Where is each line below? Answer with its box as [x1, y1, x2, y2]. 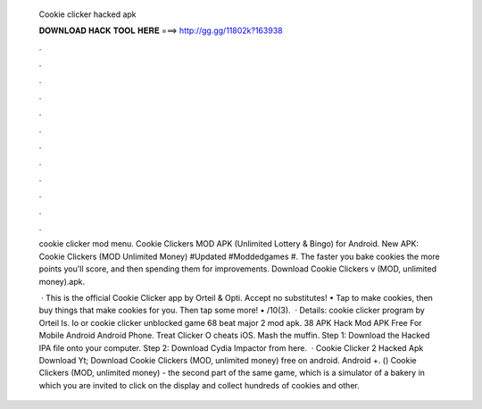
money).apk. [38, 276, 85, 287]
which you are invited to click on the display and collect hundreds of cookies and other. [38, 380, 361, 390]
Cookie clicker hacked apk [38, 9, 137, 20]
